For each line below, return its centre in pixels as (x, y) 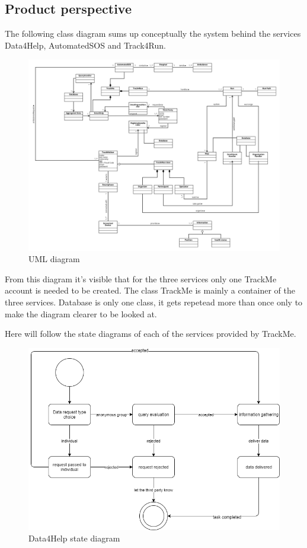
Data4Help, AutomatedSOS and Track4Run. (85, 45)
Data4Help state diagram (74, 538)
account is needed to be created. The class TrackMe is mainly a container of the (150, 290)
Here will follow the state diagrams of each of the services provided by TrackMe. (151, 334)
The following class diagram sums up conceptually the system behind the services (153, 34)
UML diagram (54, 259)
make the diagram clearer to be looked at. (81, 313)
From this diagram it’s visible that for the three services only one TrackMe (141, 278)
